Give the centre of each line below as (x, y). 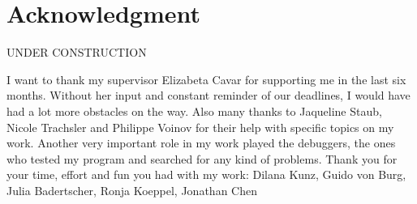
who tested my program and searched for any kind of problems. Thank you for (202, 158)
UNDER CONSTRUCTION (77, 52)
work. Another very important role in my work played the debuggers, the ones (201, 143)
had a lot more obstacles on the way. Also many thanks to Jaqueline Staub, (194, 110)
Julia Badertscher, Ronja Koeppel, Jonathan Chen (132, 190)
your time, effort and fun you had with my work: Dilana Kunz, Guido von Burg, (206, 174)
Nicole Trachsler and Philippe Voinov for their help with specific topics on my (200, 127)
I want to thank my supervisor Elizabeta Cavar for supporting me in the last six (206, 79)
